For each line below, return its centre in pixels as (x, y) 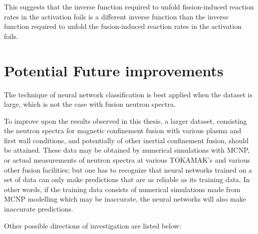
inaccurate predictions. (39, 209)
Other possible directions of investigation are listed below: (93, 225)
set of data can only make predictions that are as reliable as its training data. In (127, 179)
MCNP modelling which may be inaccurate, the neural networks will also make (125, 199)
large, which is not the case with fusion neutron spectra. (90, 104)
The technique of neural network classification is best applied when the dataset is (128, 94)
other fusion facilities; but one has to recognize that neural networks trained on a (128, 169)
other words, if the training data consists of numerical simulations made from (122, 189)
